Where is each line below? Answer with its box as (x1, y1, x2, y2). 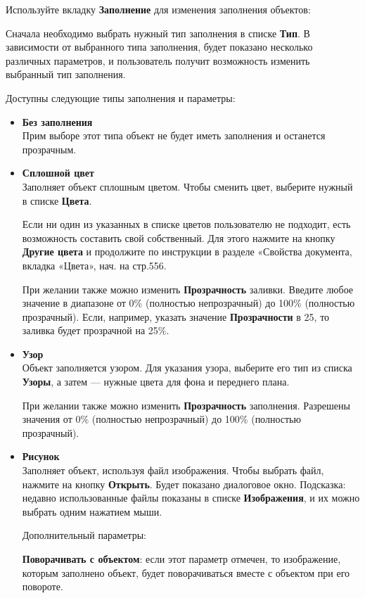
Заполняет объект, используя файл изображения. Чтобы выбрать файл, (22, 463, 324, 478)
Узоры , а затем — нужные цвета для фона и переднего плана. (22, 374, 290, 389)
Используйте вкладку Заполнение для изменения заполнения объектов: (6, 2, 311, 16)
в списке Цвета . (22, 193, 92, 208)
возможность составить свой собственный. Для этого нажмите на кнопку (22, 230, 335, 245)
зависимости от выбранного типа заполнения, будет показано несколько (6, 39, 313, 54)
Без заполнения (22, 114, 93, 129)
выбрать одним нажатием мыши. (22, 504, 162, 519)
